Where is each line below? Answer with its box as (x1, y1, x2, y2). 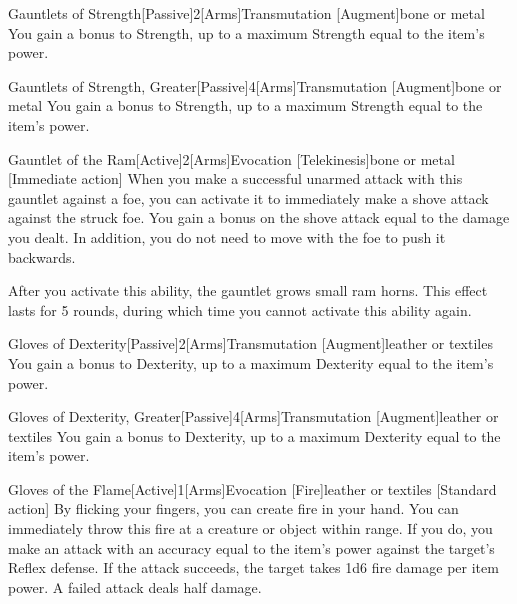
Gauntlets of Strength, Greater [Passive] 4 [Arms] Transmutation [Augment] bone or (8, 75, 502, 96)
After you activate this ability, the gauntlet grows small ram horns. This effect (8, 280, 488, 301)
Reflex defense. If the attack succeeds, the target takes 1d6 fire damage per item (8, 557, 499, 578)
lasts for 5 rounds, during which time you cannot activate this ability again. (8, 299, 472, 320)
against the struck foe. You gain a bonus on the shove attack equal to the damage (8, 207, 510, 228)
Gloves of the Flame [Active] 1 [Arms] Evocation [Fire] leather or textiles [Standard (8, 478, 497, 499)
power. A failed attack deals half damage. (8, 576, 262, 597)
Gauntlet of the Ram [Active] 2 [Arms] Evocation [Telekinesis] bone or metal (8, 148, 455, 169)
